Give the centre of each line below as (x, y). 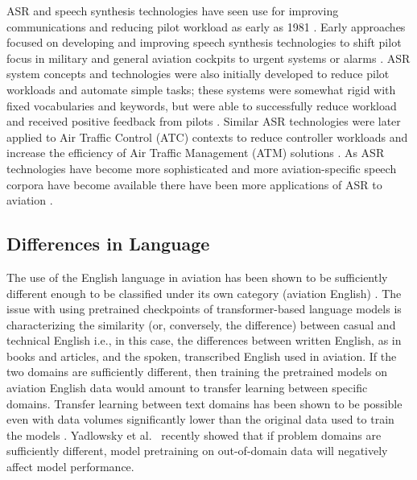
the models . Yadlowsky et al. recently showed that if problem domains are (194, 434)
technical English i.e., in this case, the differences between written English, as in (204, 340)
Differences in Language (108, 244)
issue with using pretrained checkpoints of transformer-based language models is (204, 309)
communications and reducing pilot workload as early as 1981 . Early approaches (206, 26)
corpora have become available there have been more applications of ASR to (194, 184)
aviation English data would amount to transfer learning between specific (187, 388)
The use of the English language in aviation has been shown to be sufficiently (197, 277)
